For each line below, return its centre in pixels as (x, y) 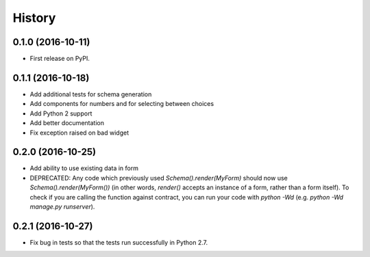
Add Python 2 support (61, 113)
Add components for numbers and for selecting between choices (122, 104)
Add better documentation (67, 123)
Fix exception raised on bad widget (79, 133)
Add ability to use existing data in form (84, 168)
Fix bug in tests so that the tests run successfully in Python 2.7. (119, 242)
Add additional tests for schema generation (91, 94)
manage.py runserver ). (62, 206)
